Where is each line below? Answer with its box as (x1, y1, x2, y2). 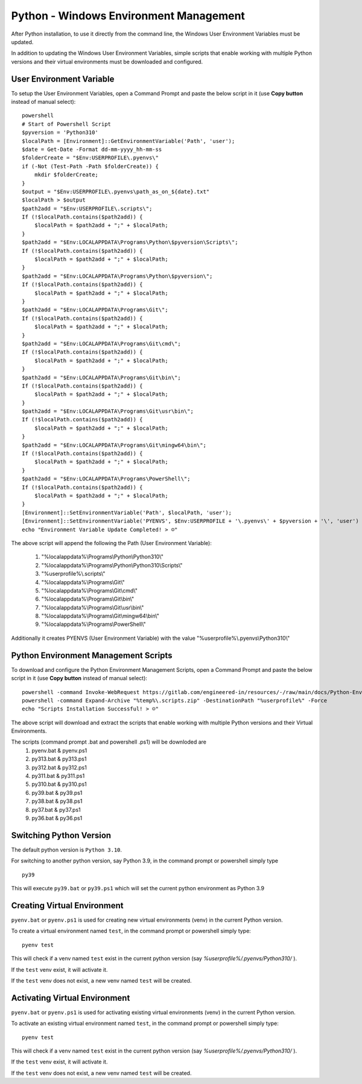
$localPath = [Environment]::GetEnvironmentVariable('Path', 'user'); (22, 138, 235, 144)
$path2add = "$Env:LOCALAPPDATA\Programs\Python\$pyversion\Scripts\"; (22, 239, 238, 246)
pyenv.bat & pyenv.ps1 (31, 747, 87, 754)
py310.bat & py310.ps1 (31, 780, 87, 788)
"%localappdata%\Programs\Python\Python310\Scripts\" (41, 561, 183, 569)
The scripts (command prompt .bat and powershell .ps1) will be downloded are (11, 738, 206, 745)
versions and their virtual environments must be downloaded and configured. (11, 58, 203, 65)
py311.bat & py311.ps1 (31, 773, 85, 780)
